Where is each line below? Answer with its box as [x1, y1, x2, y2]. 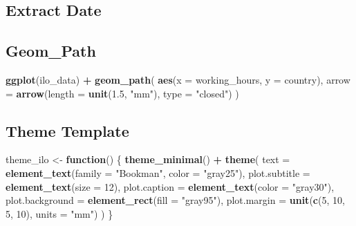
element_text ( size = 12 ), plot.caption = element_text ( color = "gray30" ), [6, 179, 335, 194]
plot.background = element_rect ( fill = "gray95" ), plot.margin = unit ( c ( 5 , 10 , [6, 193, 345, 207]
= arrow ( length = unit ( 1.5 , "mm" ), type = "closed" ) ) [6, 86, 239, 100]
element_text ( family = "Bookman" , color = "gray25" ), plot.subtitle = [6, 165, 310, 180]
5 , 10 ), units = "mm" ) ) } [6, 206, 113, 220]
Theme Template [6, 120, 129, 141]
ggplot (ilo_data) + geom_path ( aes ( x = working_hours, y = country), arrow [6, 72, 350, 86]
